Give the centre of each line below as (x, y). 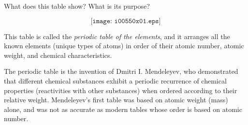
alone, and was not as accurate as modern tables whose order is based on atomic (123, 109)
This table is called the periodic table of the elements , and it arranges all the (117, 36)
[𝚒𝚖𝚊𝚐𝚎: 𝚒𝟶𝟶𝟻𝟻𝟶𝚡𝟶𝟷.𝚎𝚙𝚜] (126, 21)
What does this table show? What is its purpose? (77, 6)
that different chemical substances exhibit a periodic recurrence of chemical (115, 80)
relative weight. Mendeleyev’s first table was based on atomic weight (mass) (116, 100)
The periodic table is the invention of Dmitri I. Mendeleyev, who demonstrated (121, 71)
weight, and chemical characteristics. (58, 55)
